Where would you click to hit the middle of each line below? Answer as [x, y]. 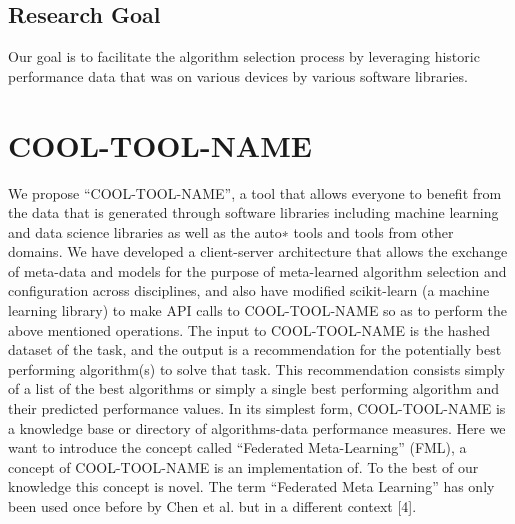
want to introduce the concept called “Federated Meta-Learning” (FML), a [237, 447]
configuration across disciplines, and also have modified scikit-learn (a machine [249, 290]
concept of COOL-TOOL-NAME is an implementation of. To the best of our [243, 466]
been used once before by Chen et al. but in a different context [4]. [212, 506]
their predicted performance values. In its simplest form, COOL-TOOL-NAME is [257, 408]
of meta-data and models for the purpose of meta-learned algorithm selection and [257, 270]
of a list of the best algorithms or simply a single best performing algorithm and [254, 388]
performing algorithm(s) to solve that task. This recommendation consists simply [256, 368]
